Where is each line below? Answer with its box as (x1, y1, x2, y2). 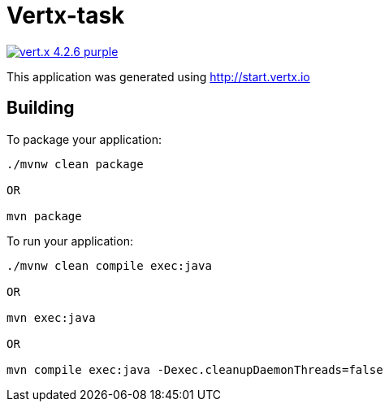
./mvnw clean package (6, 157, 144, 171)
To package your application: (6, 132, 162, 146)
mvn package (6, 209, 82, 223)
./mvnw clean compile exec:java (6, 258, 212, 272)
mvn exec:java (6, 310, 96, 324)
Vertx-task (6, 2, 125, 29)
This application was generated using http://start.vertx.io (6, 69, 310, 84)
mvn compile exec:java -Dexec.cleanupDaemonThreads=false (6, 362, 383, 376)
